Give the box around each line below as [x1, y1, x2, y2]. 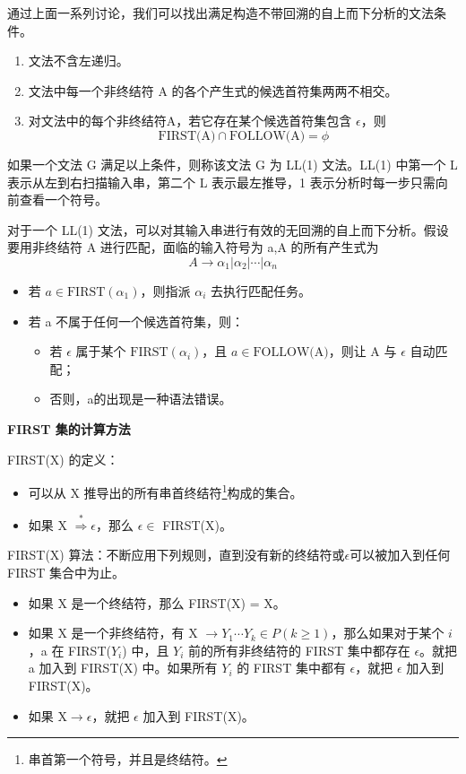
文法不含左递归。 [28, 51, 129, 70]
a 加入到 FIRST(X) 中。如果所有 [28, 658, 218, 677]
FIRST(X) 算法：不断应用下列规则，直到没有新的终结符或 [7, 545, 345, 564]
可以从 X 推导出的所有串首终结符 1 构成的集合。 [28, 481, 303, 501]
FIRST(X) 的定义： [7, 449, 119, 468]
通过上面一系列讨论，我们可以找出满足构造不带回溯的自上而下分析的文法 [7, 4, 434, 22]
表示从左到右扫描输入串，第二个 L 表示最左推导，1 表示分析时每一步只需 [7, 172, 436, 191]
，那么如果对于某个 [331, 623, 444, 642]
